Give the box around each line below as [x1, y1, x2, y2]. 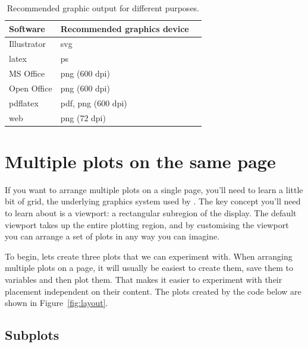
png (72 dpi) [60, 111, 106, 124]
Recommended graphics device [60, 22, 189, 34]
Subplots [5, 326, 59, 344]
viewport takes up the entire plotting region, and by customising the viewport [5, 218, 289, 231]
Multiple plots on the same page [5, 149, 276, 173]
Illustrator [9, 37, 46, 50]
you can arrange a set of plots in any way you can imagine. [5, 230, 220, 242]
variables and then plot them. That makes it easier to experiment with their [5, 273, 282, 286]
